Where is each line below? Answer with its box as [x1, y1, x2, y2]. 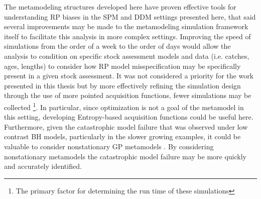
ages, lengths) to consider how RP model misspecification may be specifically [4, 60, 241, 71]
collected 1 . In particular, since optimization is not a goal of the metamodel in [4, 100, 244, 112]
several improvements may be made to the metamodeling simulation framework [4, 21, 248, 32]
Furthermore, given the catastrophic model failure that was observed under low [4, 121, 248, 132]
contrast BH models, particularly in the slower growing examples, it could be [4, 131, 241, 142]
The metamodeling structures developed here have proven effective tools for [4, 2, 236, 12]
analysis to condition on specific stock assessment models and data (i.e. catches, [4, 50, 249, 61]
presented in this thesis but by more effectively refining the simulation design [4, 80, 241, 90]
